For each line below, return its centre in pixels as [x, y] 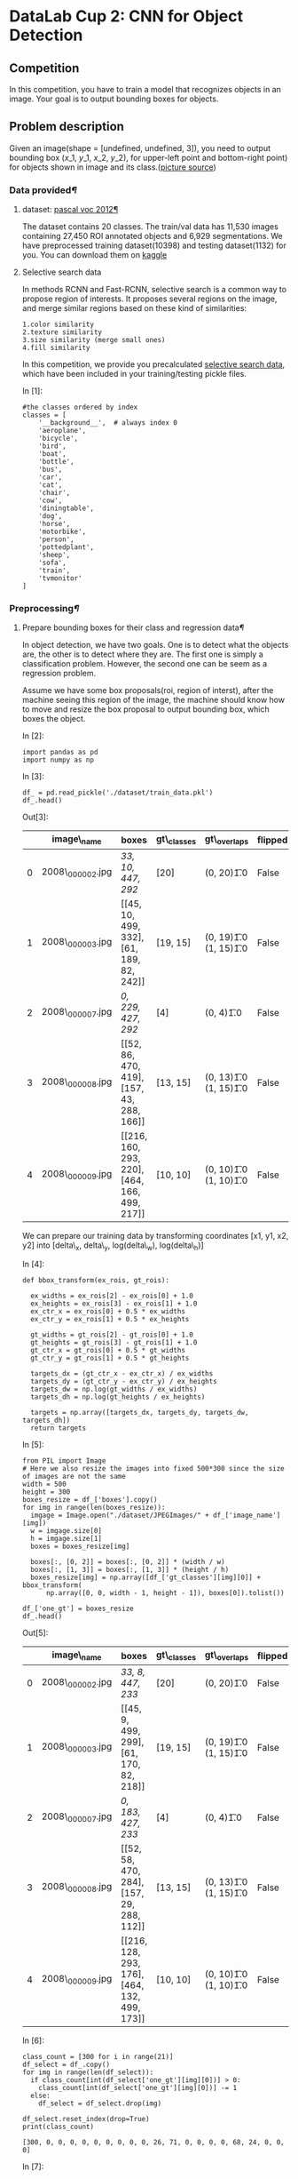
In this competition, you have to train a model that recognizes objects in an [145, 89]
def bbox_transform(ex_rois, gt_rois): [96, 1281]
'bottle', [56, 462]
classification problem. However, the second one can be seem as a [145, 664]
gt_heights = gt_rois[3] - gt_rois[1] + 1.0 [114, 1343]
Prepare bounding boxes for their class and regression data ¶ [133, 627]
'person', [56, 539]
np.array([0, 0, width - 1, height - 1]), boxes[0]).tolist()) [165, 1593]
